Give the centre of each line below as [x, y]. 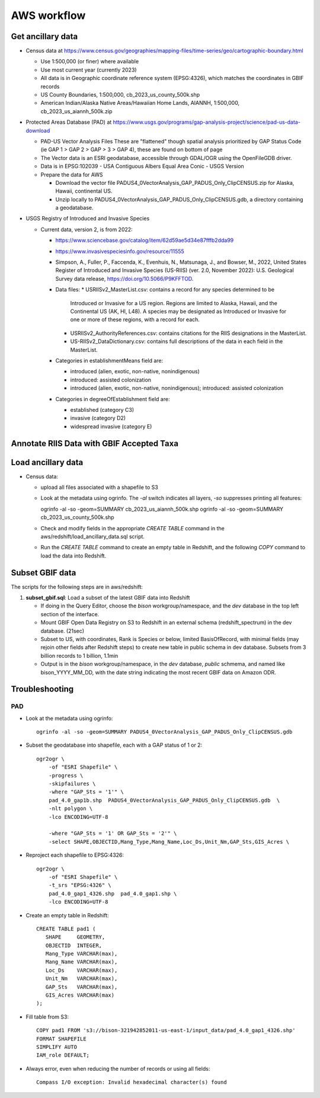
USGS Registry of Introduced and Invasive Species [88, 219]
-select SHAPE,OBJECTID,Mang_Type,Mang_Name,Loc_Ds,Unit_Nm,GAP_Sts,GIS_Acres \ [169, 842]
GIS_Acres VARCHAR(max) [80, 995]
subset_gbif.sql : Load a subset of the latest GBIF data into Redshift [108, 598]
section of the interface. [70, 614]
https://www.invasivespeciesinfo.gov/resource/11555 [120, 251]
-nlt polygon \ [71, 809]
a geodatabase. [75, 208]
